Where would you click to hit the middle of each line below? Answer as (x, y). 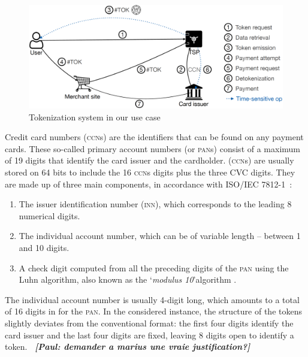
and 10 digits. (44, 248)
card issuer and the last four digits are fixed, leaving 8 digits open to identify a (150, 335)
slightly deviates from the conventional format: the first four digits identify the (149, 323)
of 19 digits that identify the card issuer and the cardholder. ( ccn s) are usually (150, 160)
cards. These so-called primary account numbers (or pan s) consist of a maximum (153, 148)
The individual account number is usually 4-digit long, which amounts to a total (152, 299)
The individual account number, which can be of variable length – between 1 (160, 236)
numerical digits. (49, 215)
